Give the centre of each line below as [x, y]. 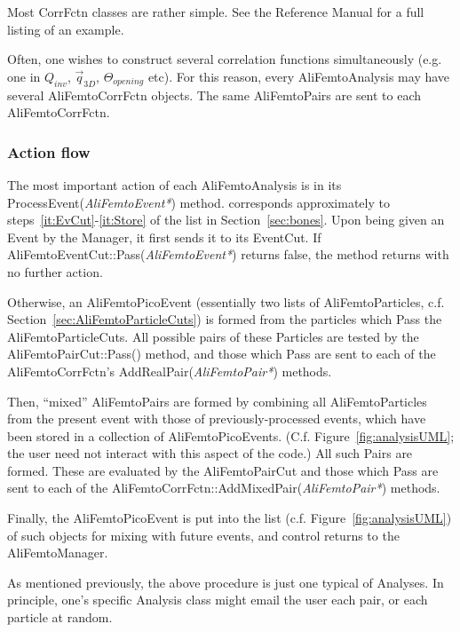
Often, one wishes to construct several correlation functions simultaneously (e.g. [225, 59]
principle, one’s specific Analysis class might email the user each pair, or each [218, 600]
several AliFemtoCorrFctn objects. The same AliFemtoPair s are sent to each [214, 95]
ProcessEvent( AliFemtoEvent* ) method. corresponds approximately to [198, 202]
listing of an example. [66, 29]
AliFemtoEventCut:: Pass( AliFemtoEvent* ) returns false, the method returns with [228, 254]
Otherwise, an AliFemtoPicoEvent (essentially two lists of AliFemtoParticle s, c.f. [226, 301]
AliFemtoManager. [58, 553]
